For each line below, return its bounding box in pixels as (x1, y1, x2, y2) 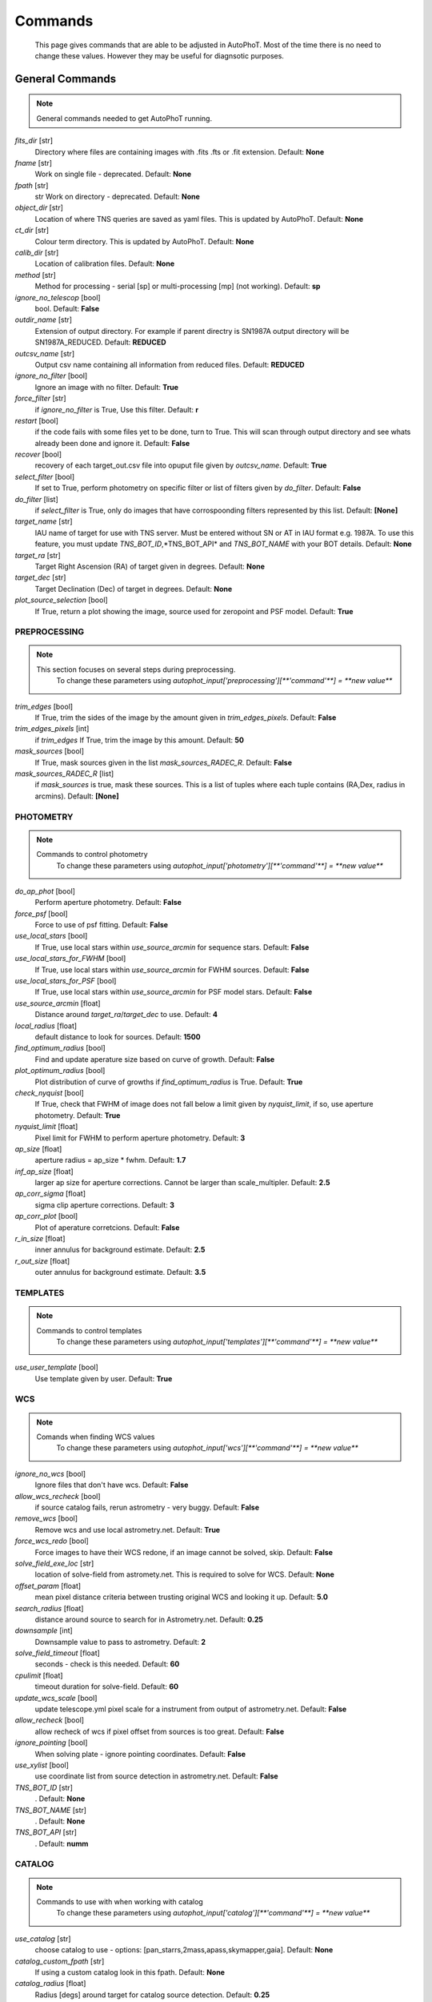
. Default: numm (34, 1839, 89, 1848)
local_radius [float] (14, 1021, 78, 1031)
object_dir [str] (14, 203, 64, 212)
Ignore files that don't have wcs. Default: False (34, 1480, 189, 1489)
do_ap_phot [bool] (14, 886, 76, 896)
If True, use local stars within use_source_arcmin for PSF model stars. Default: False (34, 987, 313, 997)
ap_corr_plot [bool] (14, 1212, 78, 1221)
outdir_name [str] (14, 315, 72, 324)
